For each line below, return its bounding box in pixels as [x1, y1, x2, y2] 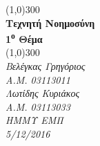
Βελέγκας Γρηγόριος [6, 59, 86, 73]
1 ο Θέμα [6, 30, 43, 46]
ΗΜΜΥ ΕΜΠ [6, 113, 63, 127]
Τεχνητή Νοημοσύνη [6, 15, 95, 30]
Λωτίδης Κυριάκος [6, 86, 80, 100]
